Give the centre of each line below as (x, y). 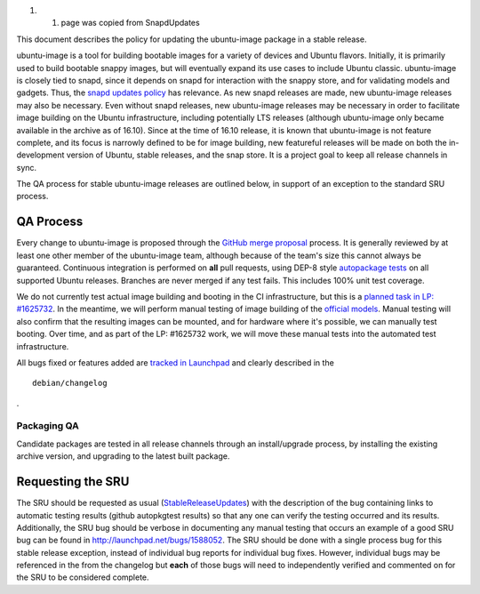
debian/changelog (70, 383)
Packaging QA (48, 426)
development (40, 155)
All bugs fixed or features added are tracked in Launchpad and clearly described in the (176, 362)
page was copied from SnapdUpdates (130, 23)
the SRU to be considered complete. (83, 577)
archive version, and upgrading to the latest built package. (123, 456)
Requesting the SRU (73, 482)
